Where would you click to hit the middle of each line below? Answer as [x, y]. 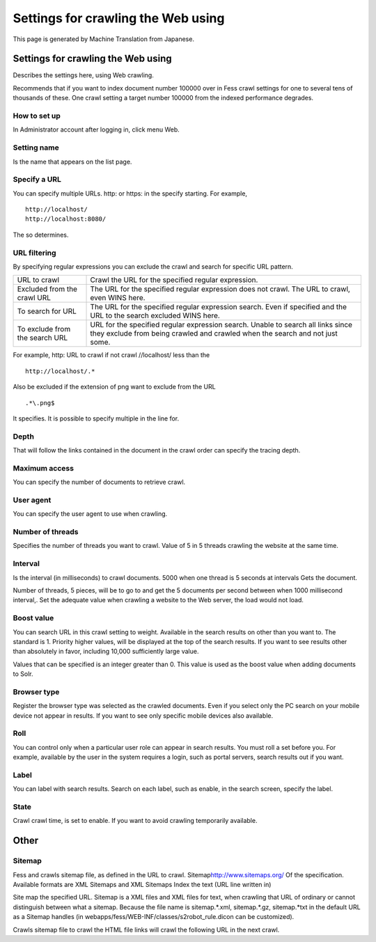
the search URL [42, 338]
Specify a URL [37, 180]
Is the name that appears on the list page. [72, 162]
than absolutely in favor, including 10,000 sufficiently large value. [106, 652]
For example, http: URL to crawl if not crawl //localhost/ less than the [111, 355]
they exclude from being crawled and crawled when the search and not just [214, 333]
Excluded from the [47, 289]
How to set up [37, 116]
